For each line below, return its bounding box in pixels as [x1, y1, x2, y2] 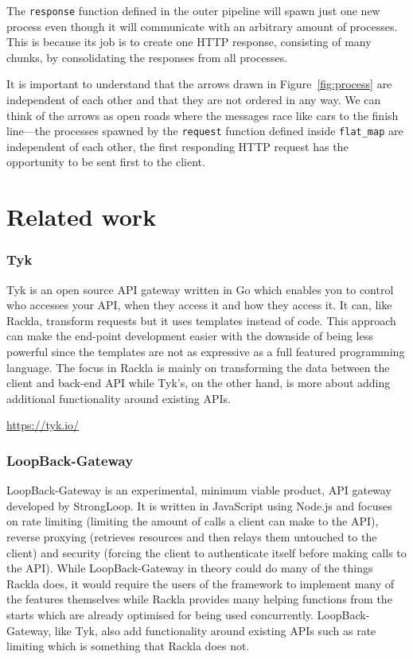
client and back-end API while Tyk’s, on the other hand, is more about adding [6, 374, 391, 391]
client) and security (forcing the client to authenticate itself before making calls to [6, 544, 407, 560]
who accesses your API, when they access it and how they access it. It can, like [6, 297, 392, 313]
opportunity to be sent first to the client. [6, 153, 205, 170]
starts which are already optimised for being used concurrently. [6, 606, 314, 622]
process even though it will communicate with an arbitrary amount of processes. [6, 17, 398, 34]
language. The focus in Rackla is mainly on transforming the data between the [6, 359, 390, 375]
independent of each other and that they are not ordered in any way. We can [6, 91, 381, 108]
